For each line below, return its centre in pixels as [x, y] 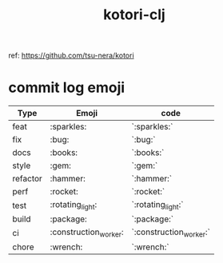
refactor [27, 179]
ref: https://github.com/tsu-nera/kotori [71, 56]
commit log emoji [67, 88]
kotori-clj [134, 15]
